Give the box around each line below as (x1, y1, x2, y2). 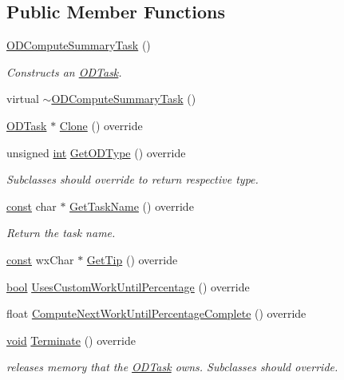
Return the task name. (6, 224, 116, 241)
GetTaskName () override (69, 197, 194, 214)
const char (6, 197, 57, 214)
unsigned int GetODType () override (6, 144, 186, 160)
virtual (6, 90, 39, 107)
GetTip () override (86, 251, 178, 267)
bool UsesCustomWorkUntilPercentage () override (6, 278, 250, 295)
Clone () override (59, 117, 143, 133)
